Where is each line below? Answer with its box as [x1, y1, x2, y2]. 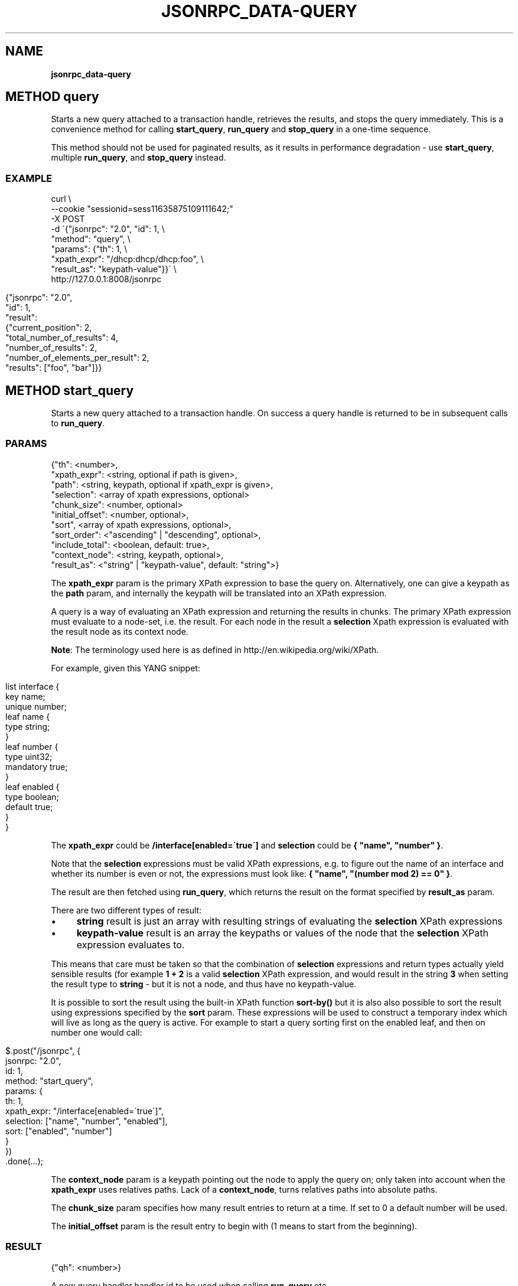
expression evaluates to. [76, 938, 185, 951]
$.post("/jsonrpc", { [5, 1045, 81, 1056]
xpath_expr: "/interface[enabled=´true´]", [5, 1105, 164, 1116]
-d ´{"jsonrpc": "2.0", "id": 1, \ [51, 224, 165, 234]
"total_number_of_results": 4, [5, 332, 118, 343]
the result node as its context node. [51, 626, 188, 637]
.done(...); [5, 1156, 43, 1166]
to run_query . [51, 418, 105, 429]
